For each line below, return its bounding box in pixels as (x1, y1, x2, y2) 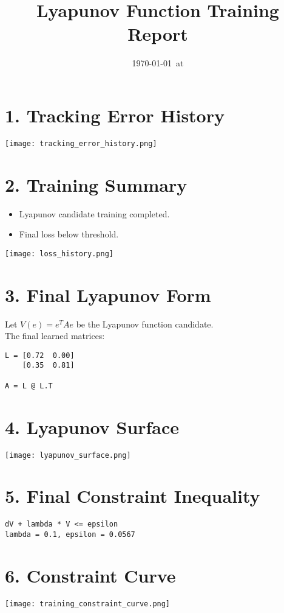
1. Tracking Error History (5, 102, 225, 127)
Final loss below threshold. (19, 228, 119, 240)
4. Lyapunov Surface (5, 414, 180, 439)
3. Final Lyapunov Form (5, 282, 211, 307)
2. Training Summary (5, 172, 188, 197)
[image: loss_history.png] (5, 249, 113, 258)
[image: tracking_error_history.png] (5, 139, 157, 148)
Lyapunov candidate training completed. (19, 207, 170, 220)
